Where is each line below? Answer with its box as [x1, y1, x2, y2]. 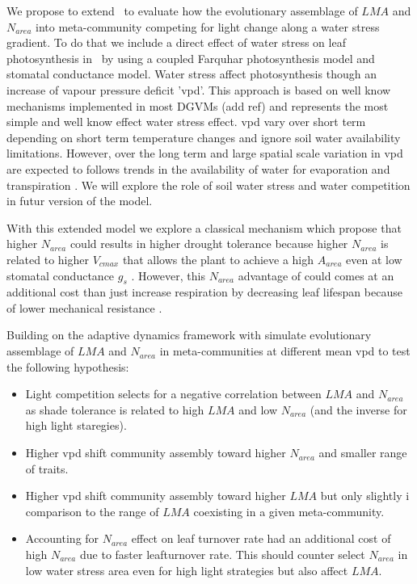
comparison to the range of [25, 502, 159, 519]
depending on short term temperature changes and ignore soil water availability [6, 128, 401, 145]
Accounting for [25, 530, 99, 547]
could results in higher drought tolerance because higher [69, 235, 348, 252]
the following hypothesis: [6, 358, 129, 375]
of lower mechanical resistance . [6, 299, 162, 316]
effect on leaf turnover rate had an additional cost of [131, 530, 391, 547]
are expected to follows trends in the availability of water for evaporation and [6, 160, 390, 177]
